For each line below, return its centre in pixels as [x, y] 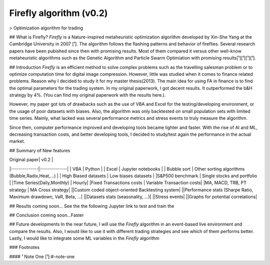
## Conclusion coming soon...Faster [47, 215]
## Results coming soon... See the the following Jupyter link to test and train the [92, 206]
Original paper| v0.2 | [31, 160]
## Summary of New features [40, 150]
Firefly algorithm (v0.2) [58, 13]
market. [17, 141]
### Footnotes [24, 248]
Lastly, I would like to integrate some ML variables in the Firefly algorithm [84, 238]
